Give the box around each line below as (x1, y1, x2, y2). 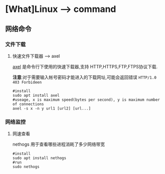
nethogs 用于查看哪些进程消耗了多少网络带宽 (12, 141, 105, 148)
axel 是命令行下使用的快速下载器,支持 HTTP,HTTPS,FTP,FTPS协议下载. (12, 63, 158, 69)
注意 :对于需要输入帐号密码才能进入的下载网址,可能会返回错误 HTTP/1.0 (12, 74, 157, 80)
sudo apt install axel (12, 93, 60, 98)
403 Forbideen (12, 80, 42, 85)
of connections (12, 101, 44, 107)
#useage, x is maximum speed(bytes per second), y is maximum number (12, 97, 161, 102)
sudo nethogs (12, 165, 40, 170)
